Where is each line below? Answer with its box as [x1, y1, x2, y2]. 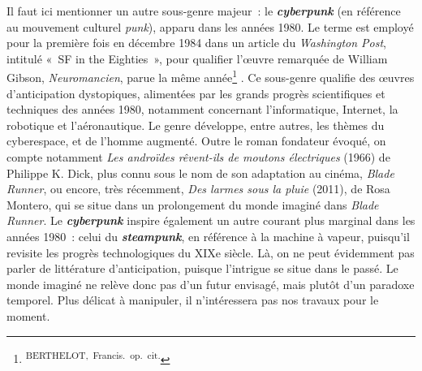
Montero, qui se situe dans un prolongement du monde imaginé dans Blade [6, 196, 379, 213]
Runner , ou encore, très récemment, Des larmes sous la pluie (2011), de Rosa [6, 180, 390, 197]
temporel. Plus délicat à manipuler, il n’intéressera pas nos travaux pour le [6, 291, 379, 308]
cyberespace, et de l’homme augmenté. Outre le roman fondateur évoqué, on [6, 132, 386, 149]
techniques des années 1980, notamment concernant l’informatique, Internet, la [6, 101, 398, 118]
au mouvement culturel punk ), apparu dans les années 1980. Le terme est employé [6, 18, 414, 35]
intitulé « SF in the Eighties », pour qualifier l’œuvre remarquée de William [6, 50, 388, 67]
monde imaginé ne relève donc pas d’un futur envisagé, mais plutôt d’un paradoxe [6, 275, 415, 292]
